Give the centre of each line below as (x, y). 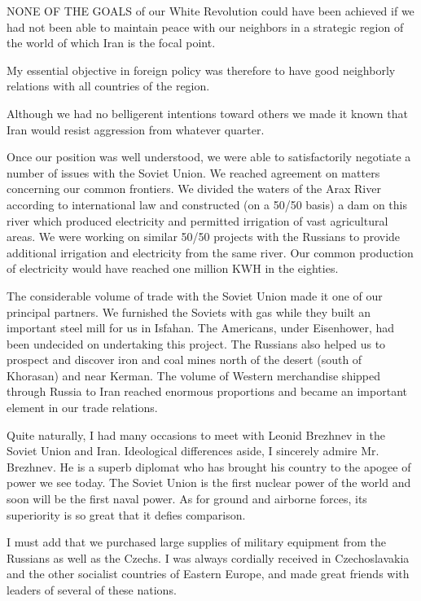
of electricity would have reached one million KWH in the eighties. (173, 268)
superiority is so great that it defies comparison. (126, 514)
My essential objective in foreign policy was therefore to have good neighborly (201, 70)
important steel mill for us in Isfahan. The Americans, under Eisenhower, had (201, 328)
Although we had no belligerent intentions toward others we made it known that (207, 113)
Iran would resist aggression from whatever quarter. (136, 129)
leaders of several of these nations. (92, 590)
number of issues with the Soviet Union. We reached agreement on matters (193, 172)
